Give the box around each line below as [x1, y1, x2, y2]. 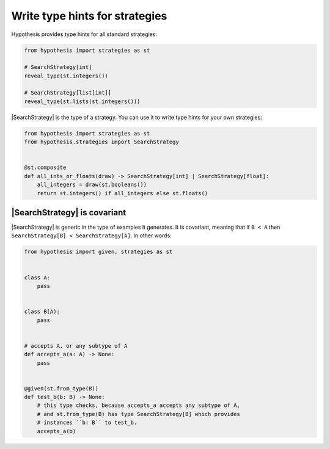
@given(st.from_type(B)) [24, 385, 99, 392]
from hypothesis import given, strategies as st [24, 248, 173, 256]
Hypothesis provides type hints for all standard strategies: [11, 31, 157, 38]
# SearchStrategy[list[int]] [24, 89, 112, 96]
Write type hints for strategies [11, 9, 167, 23]
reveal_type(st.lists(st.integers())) [24, 98, 141, 105]
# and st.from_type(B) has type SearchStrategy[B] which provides [37, 411, 241, 417]
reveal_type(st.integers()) [24, 72, 108, 79]
